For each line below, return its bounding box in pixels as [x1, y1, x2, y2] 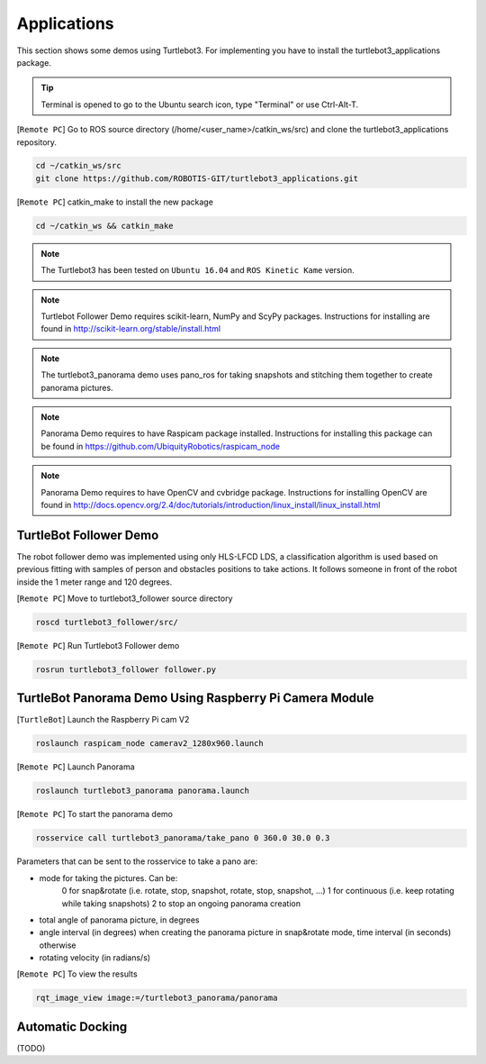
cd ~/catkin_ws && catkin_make [35, 221, 175, 231]
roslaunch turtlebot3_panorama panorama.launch [35, 786, 249, 796]
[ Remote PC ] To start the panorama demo [16, 809, 173, 820]
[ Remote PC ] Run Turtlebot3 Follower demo [16, 640, 180, 650]
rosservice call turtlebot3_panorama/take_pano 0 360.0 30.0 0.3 [35, 833, 330, 843]
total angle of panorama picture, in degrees [39, 914, 200, 925]
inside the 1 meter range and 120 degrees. [16, 577, 173, 587]
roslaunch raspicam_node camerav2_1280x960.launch [35, 739, 265, 749]
